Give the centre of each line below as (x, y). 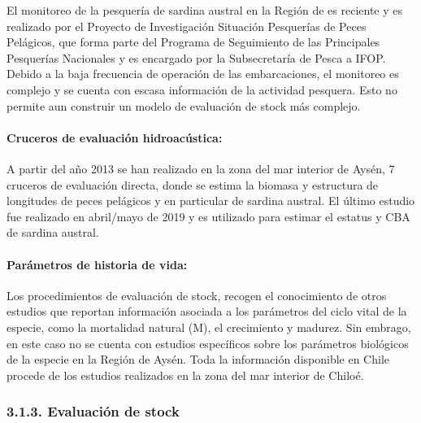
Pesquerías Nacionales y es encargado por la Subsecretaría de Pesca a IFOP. (196, 57)
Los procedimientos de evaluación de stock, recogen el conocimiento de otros (197, 295)
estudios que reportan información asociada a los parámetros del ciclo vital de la (207, 311)
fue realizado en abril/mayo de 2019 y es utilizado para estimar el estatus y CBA (208, 216)
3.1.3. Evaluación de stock (93, 411)
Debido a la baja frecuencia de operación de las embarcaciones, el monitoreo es (203, 74)
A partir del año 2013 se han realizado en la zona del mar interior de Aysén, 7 (201, 168)
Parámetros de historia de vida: (97, 264)
